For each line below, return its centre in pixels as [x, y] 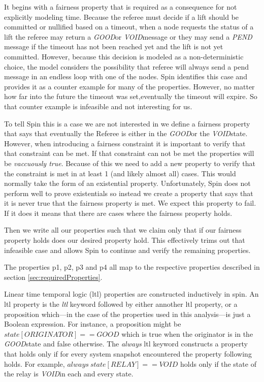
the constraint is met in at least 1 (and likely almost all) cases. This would [120, 173]
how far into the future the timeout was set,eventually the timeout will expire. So [131, 96]
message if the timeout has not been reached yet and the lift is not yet [114, 46]
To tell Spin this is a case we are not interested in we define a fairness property [127, 123]
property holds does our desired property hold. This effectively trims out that [125, 240]
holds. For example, [35, 363]
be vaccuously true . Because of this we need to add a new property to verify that [130, 163]
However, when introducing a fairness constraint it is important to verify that [125, 143]
